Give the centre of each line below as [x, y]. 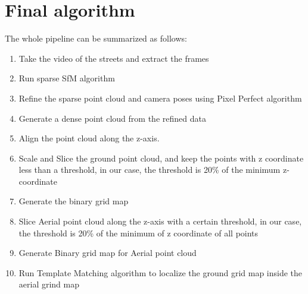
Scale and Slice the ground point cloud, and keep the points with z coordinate [161, 158]
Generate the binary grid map [74, 201]
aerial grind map [49, 284]
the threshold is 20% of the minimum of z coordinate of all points [139, 233]
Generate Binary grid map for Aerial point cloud [108, 253]
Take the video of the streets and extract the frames [114, 58]
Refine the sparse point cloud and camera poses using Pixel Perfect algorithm [160, 98]
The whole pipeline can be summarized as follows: [96, 38]
